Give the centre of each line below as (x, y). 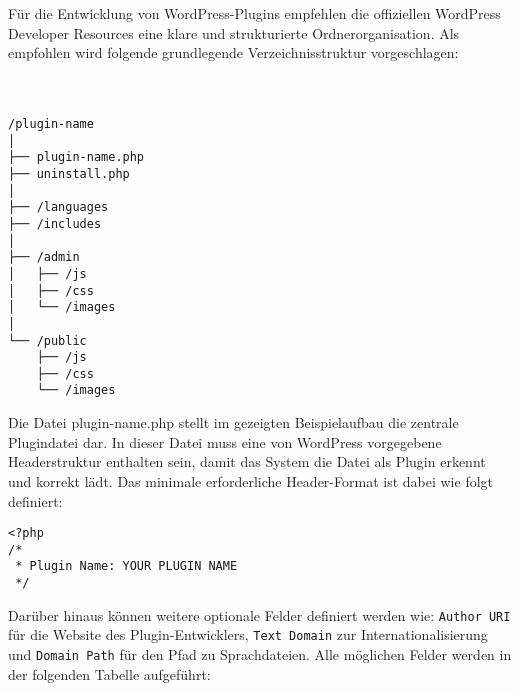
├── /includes (55, 223)
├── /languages (58, 207)
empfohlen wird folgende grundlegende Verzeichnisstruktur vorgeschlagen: (233, 52)
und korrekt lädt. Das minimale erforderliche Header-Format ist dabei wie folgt (251, 480)
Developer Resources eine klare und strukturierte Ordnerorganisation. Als (234, 32)
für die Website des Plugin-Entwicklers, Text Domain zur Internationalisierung (248, 634)
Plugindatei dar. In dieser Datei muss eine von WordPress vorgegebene (225, 441)
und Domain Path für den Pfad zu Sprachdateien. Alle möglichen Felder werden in (260, 654)
